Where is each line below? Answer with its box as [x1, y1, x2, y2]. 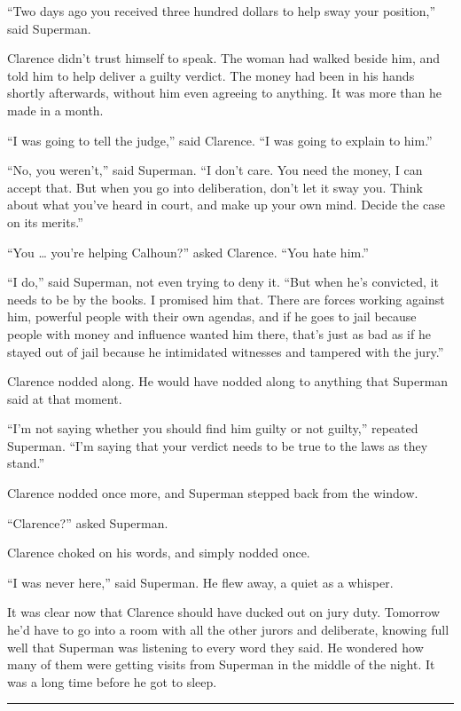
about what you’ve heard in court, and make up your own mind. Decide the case [7, 195, 445, 214]
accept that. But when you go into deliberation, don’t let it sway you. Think [7, 178, 423, 196]
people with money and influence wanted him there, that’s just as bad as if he [7, 324, 431, 343]
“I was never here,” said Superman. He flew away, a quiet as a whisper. [7, 573, 394, 591]
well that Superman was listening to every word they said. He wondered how [7, 637, 424, 656]
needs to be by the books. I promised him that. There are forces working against [7, 289, 445, 308]
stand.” [7, 454, 45, 472]
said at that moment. [7, 389, 122, 407]
